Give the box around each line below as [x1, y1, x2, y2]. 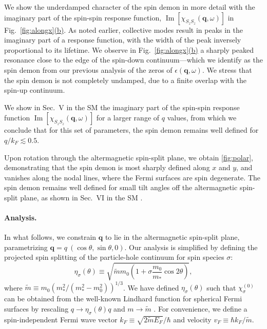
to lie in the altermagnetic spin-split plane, [105, 232, 240, 242]
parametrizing [4, 241, 48, 252]
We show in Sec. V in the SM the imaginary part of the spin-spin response [4, 101, 240, 112]
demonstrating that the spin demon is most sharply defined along [4, 162, 210, 173]
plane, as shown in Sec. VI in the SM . [20, 192, 143, 202]
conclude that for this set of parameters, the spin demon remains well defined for [4, 125, 259, 135]
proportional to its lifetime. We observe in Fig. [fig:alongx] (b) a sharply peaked [4, 44, 254, 55]
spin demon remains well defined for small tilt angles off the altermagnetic [4, 182, 238, 193]
